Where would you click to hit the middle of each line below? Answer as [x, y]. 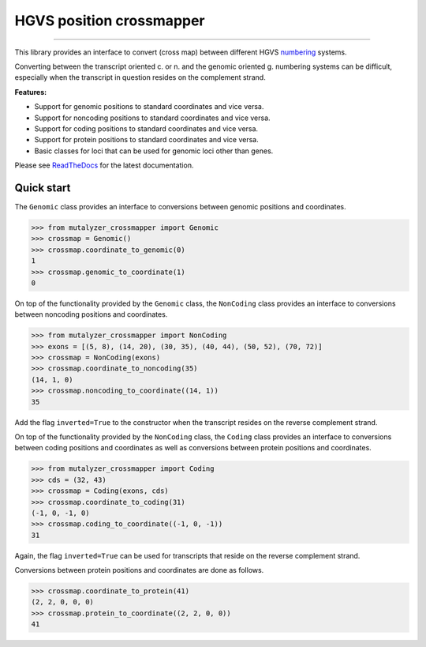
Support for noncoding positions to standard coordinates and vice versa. [153, 118]
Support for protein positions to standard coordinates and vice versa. [147, 140]
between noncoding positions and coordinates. [91, 314]
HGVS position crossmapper [110, 21]
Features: [31, 92]
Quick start [43, 188]
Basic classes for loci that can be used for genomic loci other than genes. [154, 151]
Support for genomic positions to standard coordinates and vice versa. [149, 107]
